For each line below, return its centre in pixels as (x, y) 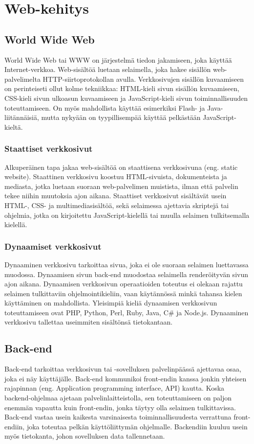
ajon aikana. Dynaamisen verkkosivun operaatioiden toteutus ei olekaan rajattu (124, 284)
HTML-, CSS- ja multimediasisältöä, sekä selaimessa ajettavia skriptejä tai (117, 205)
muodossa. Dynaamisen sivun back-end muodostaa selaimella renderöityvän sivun (126, 274)
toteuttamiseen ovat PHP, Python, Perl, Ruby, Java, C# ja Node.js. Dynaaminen (127, 312)
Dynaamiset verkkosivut (53, 246)
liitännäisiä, (22, 117)
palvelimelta (22, 79)
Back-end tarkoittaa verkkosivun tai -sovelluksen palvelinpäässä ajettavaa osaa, (123, 369)
